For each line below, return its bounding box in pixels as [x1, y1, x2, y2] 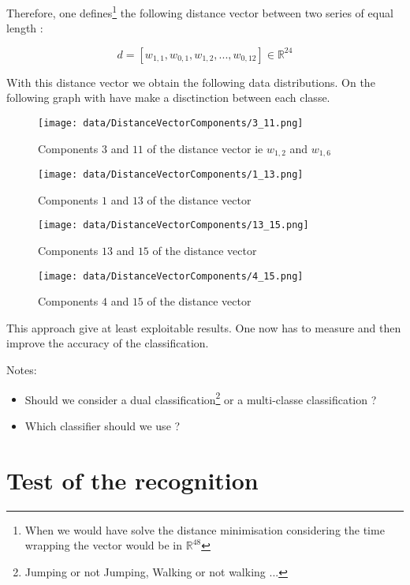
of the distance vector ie [147, 140, 263, 156]
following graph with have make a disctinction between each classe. [6, 89, 330, 106]
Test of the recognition [6, 463, 259, 496]
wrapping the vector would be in [24, 537, 183, 553]
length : [6, 20, 43, 36]
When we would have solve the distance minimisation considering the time [24, 521, 385, 538]
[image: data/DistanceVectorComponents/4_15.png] [38, 270, 304, 282]
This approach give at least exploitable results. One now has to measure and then [6, 319, 401, 336]
